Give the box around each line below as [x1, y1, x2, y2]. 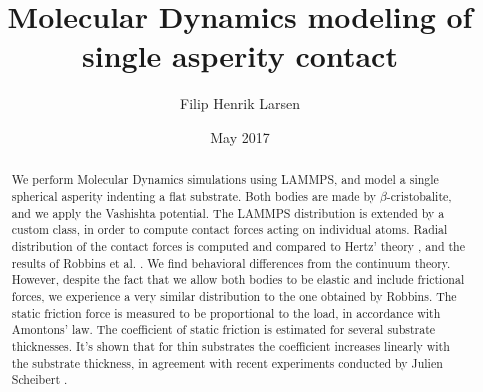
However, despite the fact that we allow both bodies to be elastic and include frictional [11, 271, 465, 288]
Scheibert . [11, 371, 68, 388]
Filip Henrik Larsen [180, 93, 300, 114]
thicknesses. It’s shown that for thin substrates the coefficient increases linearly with [11, 337, 450, 354]
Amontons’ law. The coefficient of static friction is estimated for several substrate [11, 321, 436, 338]
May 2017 [210, 126, 270, 147]
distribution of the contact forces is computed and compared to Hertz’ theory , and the [11, 237, 466, 254]
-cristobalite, [386, 187, 452, 204]
